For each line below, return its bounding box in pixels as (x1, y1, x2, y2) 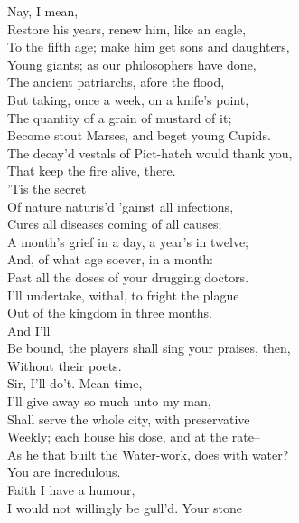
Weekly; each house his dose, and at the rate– (7, 427, 260, 446)
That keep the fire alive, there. (7, 161, 176, 180)
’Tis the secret (7, 178, 87, 197)
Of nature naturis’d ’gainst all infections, (7, 196, 234, 215)
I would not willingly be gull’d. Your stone (7, 498, 242, 517)
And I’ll (7, 320, 51, 339)
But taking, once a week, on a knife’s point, (7, 90, 249, 109)
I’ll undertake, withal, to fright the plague (7, 285, 239, 304)
